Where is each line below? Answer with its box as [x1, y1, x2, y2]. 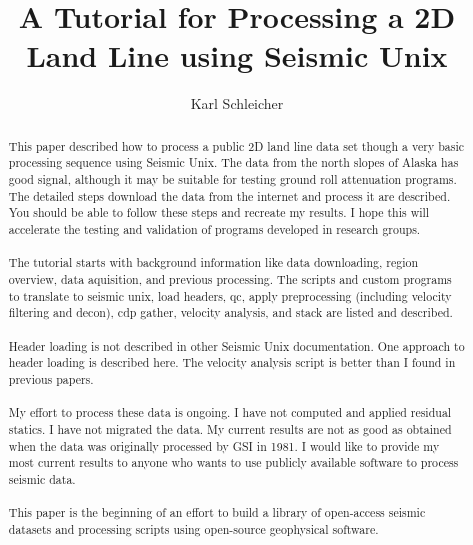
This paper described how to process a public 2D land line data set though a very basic [8, 137, 464, 154]
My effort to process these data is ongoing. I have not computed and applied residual [8, 404, 452, 421]
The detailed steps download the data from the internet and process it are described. [8, 187, 451, 204]
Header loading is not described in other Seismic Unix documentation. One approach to [8, 337, 465, 354]
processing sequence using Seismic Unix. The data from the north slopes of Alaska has [8, 154, 459, 171]
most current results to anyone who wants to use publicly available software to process [8, 454, 459, 471]
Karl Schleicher [190, 93, 284, 114]
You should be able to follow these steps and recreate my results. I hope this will [8, 204, 430, 221]
